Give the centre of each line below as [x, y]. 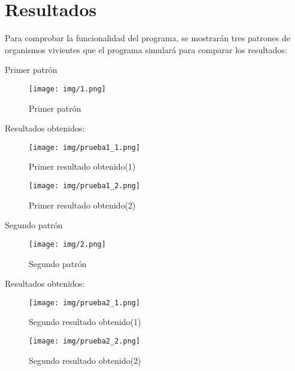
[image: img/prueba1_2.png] [85, 186]
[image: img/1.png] [67, 89]
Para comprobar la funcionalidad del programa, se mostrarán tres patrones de [147, 38]
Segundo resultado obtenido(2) [85, 360]
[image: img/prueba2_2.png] [85, 341]
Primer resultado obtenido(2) [82, 205]
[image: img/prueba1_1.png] [85, 147]
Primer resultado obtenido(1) [82, 166]
